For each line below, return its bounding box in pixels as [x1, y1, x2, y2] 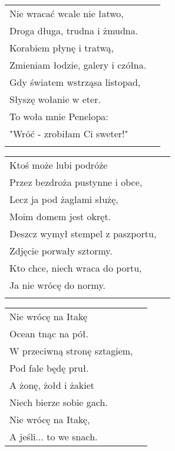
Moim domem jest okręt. [9, 210, 111, 223]
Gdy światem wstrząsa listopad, [9, 75, 141, 89]
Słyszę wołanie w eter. [9, 92, 101, 106]
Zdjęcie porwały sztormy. [9, 244, 113, 257]
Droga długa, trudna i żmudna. [9, 24, 138, 37]
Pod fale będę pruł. [9, 361, 89, 375]
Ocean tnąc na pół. [9, 327, 88, 340]
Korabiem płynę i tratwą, [9, 41, 114, 54]
